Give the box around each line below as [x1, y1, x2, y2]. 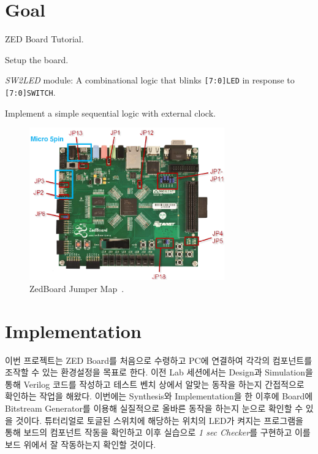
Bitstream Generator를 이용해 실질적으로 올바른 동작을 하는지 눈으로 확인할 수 [5, 401, 303, 414]
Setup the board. [5, 53, 69, 66]
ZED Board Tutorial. [5, 33, 84, 45]
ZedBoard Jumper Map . [29, 282, 124, 294]
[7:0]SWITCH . [5, 85, 56, 98]
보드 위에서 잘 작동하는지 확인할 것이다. [5, 437, 156, 450]
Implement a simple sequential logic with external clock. [5, 106, 216, 119]
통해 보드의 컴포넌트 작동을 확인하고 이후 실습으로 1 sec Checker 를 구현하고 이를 [5, 426, 311, 439]
